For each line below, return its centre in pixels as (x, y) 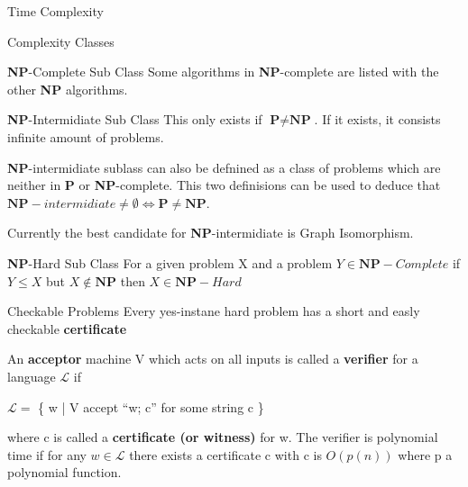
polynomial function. (64, 472)
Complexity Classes (61, 41)
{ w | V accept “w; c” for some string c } (151, 406)
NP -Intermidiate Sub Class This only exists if (135, 119)
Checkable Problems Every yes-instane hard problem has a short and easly (214, 311)
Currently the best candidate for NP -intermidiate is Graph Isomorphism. (211, 233)
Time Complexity (55, 11)
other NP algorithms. (68, 89)
